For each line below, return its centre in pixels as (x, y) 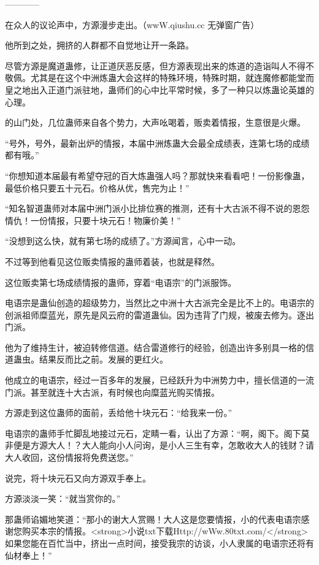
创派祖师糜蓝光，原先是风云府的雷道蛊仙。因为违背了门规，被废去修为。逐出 (159, 314)
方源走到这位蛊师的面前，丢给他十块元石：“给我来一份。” (119, 413)
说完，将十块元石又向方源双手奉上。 (78, 478)
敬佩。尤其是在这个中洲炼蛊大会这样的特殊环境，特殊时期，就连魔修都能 (151, 78)
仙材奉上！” (29, 555)
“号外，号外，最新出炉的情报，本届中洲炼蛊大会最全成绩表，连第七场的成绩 (157, 143)
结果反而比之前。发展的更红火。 (103, 359)
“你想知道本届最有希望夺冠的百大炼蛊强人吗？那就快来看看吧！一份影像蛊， (157, 175)
